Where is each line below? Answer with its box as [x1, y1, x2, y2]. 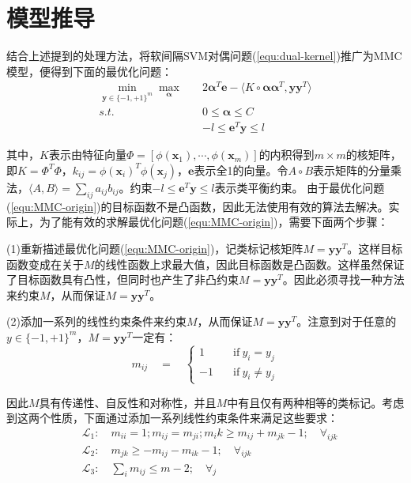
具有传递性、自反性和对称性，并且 [39, 394, 217, 410]
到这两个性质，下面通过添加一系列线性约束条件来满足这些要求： [6, 409, 338, 426]
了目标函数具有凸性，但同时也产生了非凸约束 [6, 271, 239, 288]
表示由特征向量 [48, 146, 126, 163]
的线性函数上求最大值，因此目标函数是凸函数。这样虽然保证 [94, 255, 405, 272]
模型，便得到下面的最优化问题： [6, 62, 172, 79]
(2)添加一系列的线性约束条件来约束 [6, 313, 187, 330]
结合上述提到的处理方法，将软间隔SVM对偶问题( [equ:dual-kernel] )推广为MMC [6, 47, 402, 64]
